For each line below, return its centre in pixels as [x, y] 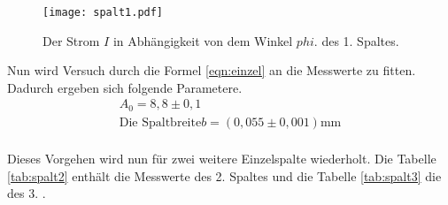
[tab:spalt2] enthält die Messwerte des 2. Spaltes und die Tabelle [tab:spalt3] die [224, 175]
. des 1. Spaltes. [356, 40]
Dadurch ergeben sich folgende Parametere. [125, 87]
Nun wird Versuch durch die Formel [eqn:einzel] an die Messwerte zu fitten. [212, 70]
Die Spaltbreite [160, 122]
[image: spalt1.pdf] [103, 12]
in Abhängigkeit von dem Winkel [203, 40]
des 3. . [27, 193]
